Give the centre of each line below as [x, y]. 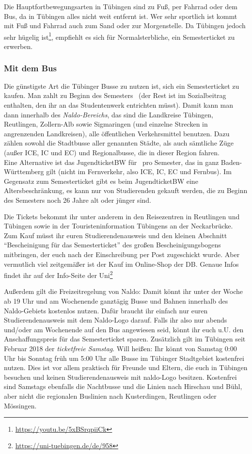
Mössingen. [20, 405]
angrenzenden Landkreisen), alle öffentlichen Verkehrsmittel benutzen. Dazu [117, 133]
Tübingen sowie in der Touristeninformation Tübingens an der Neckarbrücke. [118, 226]
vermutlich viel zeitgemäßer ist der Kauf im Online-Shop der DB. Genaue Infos [121, 264]
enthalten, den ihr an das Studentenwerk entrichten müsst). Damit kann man [119, 105]
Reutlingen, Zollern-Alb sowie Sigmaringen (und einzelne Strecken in [106, 124]
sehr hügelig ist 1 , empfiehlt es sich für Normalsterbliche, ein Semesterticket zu [119, 36]
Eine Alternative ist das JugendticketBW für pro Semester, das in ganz [111, 162]
